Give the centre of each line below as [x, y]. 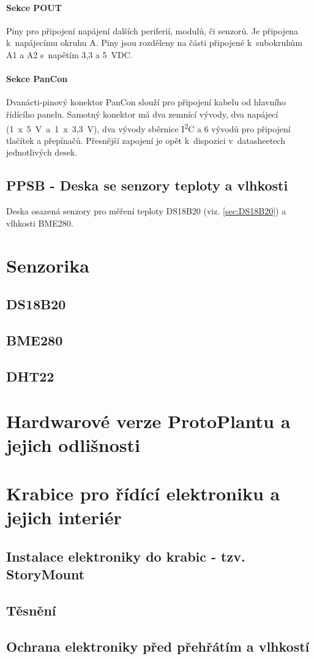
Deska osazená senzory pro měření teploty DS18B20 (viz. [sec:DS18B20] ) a [146, 211]
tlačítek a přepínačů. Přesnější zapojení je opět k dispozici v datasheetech [146, 140]
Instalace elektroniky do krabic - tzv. [126, 556]
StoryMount [46, 574]
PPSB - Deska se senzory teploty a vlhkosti [147, 185]
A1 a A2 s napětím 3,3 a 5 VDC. [69, 54]
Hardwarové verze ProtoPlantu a [148, 421]
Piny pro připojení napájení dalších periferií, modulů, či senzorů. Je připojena [152, 30]
